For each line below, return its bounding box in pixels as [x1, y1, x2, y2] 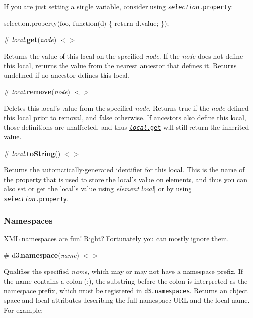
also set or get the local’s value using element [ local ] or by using [4, 183, 192, 194]
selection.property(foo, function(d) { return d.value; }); [4, 18, 169, 28]
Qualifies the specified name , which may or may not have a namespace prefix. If [4, 266, 243, 276]
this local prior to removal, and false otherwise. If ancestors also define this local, [4, 112, 246, 122]
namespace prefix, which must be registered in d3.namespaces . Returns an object [4, 285, 248, 295]
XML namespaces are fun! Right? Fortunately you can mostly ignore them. [4, 233, 229, 243]
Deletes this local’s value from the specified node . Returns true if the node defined [4, 103, 249, 113]
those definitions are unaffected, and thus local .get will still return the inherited [4, 122, 249, 132]
